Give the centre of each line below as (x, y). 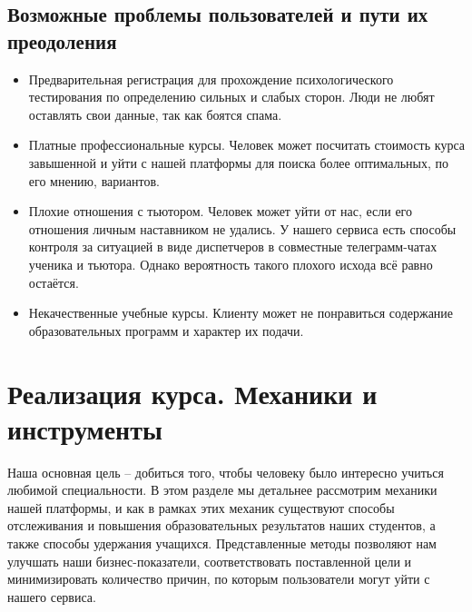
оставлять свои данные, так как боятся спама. (155, 114)
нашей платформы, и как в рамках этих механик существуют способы (201, 507)
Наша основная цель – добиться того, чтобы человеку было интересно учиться (226, 472)
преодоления (62, 40)
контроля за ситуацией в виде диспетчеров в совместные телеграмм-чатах (233, 247)
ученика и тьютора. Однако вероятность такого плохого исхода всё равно (231, 264)
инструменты (85, 428)
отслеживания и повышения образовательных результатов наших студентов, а (221, 525)
